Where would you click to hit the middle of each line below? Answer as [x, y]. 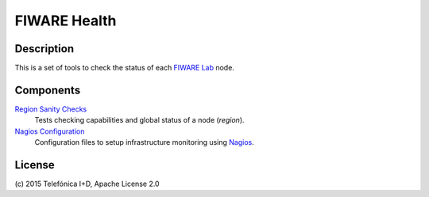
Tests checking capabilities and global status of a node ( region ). [140, 120]
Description [44, 49]
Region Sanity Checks [51, 109]
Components [48, 90]
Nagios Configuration [50, 131]
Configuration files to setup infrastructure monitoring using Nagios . [144, 142]
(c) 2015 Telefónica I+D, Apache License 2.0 [87, 184]
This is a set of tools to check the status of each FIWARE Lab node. [124, 68]
